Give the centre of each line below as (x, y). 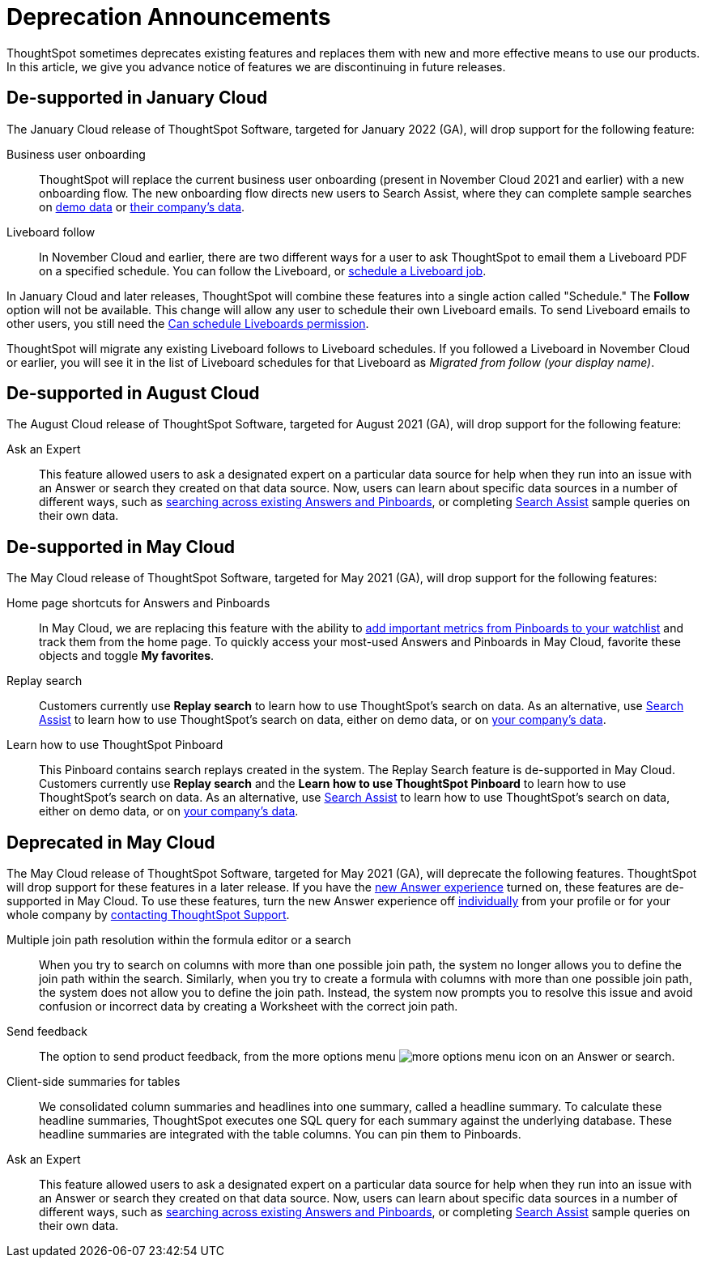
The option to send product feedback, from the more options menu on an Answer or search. (357, 1057)
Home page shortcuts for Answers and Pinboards (138, 603)
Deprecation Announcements (169, 17)
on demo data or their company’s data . (142, 206)
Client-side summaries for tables (94, 1082)
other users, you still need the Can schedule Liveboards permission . (188, 323)
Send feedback (47, 1032)
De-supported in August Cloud (133, 394)
